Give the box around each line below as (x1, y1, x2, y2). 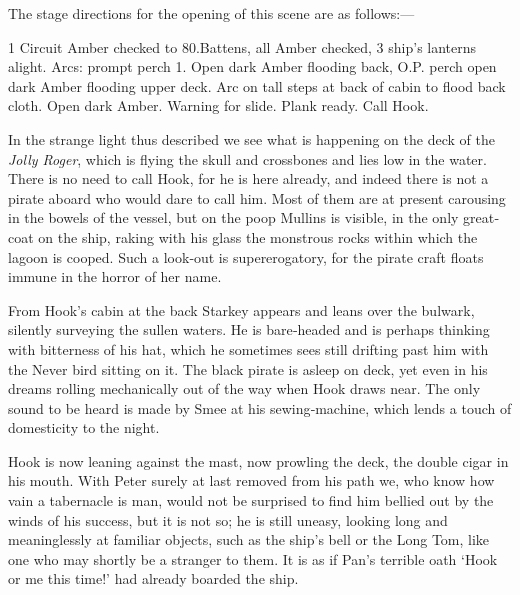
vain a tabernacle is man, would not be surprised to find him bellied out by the (8, 490, 494, 511)
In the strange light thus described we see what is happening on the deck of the (8, 128, 495, 149)
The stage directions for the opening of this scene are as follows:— (8, 3, 415, 23)
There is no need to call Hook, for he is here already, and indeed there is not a (8, 168, 489, 189)
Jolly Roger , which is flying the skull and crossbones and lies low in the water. (8, 148, 487, 169)
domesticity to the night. (8, 417, 160, 438)
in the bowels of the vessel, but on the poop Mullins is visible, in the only (8, 207, 459, 228)
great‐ (463, 207, 499, 228)
